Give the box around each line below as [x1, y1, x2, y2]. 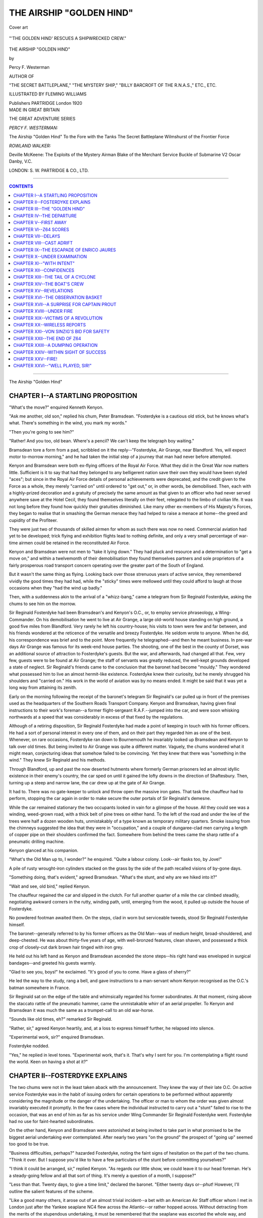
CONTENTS [9, 183, 34, 190]
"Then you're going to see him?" [9, 429, 75, 435]
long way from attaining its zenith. [9, 685, 77, 690]
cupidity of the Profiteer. [9, 517, 58, 523]
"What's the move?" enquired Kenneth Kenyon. [9, 404, 104, 410]
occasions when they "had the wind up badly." [9, 585, 102, 591]
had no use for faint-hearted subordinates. [9, 1119, 94, 1124]
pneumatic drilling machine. [9, 838, 65, 844]
